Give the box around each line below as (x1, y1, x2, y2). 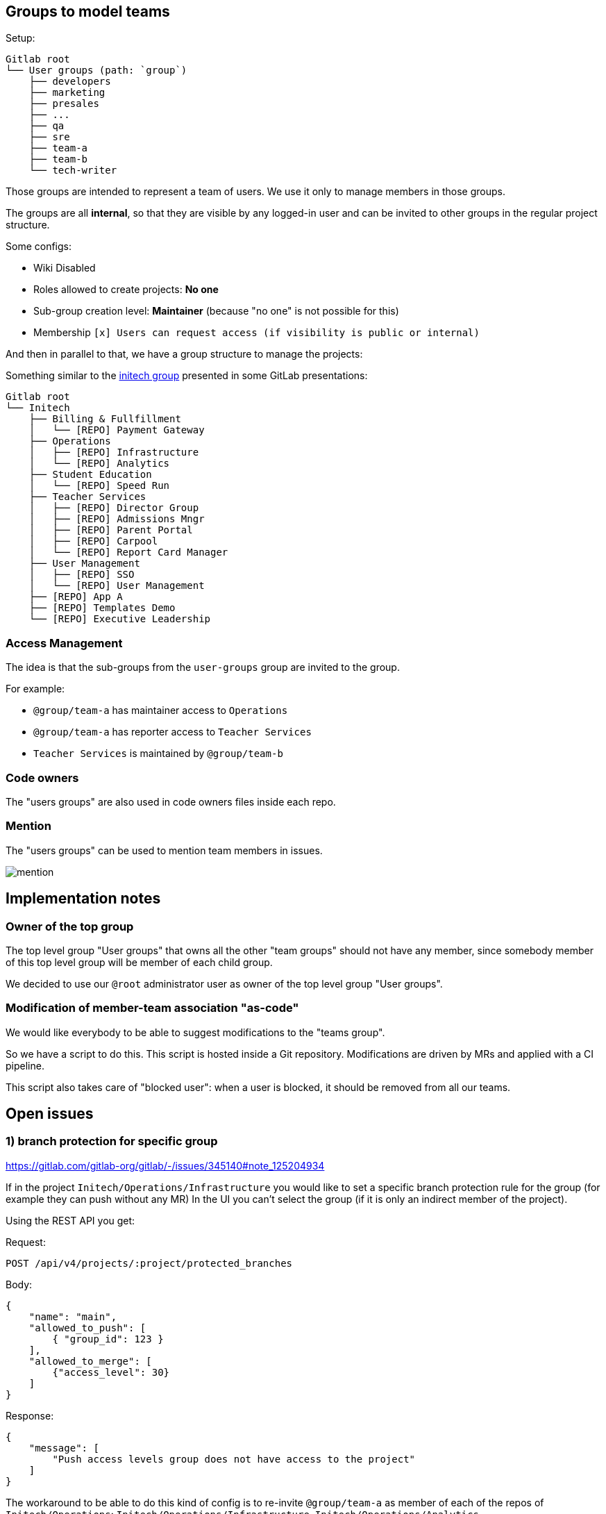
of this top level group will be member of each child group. (6, 956, 273, 968)
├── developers (28, 76, 111, 88)
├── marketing (28, 87, 106, 99)
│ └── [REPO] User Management (28, 580, 205, 592)
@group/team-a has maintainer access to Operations (33, 704, 288, 717)
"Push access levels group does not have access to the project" (52, 1453, 416, 1465)
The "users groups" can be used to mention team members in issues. (6, 844, 323, 856)
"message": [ (28, 1442, 99, 1454)
